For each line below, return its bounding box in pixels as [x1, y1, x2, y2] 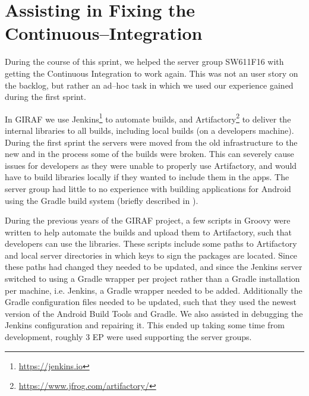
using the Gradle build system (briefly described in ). [5, 194, 198, 206]
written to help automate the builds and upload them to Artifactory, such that [5, 225, 292, 238]
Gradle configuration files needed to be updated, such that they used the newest [5, 296, 297, 308]
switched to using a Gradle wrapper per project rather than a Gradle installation [5, 272, 300, 285]
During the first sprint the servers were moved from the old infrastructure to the [5, 136, 298, 148]
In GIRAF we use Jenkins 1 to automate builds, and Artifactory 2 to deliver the [5, 111, 291, 125]
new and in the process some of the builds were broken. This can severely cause [5, 147, 294, 160]
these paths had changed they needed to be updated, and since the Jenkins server [5, 260, 302, 273]
